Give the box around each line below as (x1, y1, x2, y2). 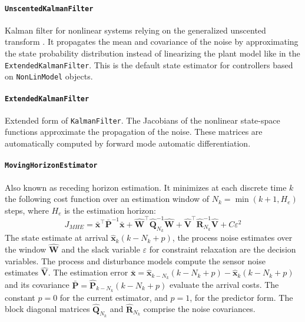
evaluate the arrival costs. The (170, 278, 279, 291)
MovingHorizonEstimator (5, 161, 98, 170)
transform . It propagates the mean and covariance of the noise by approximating (5, 35, 299, 48)
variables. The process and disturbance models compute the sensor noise (5, 254, 266, 267)
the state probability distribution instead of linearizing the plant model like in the (5, 47, 300, 59)
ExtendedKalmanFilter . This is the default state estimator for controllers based (5, 58, 293, 71)
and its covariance (5, 278, 69, 291)
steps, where (5, 204, 49, 216)
